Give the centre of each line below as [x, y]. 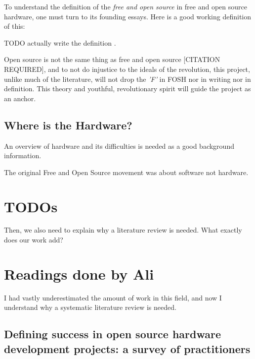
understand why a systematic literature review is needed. [90, 307]
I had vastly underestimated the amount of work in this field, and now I [113, 297]
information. [23, 155]
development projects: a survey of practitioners [127, 348]
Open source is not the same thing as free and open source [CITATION [112, 59]
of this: [15, 26]
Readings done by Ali [79, 273]
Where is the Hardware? [68, 125]
